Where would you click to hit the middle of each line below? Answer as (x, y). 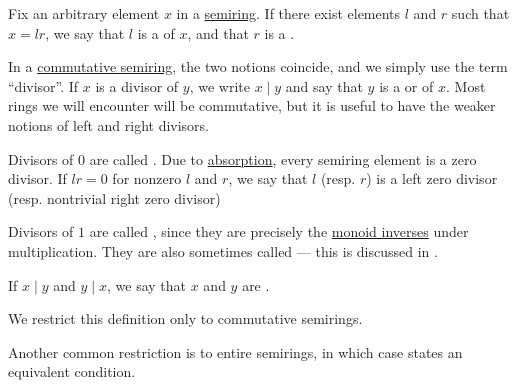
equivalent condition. (72, 371)
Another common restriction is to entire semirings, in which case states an (235, 351)
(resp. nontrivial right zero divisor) (114, 197)
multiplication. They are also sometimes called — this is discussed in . (223, 250)
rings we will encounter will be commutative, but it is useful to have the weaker (252, 105)
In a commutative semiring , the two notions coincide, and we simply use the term (258, 66)
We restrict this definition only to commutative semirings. (185, 318)
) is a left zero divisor (432, 178)
